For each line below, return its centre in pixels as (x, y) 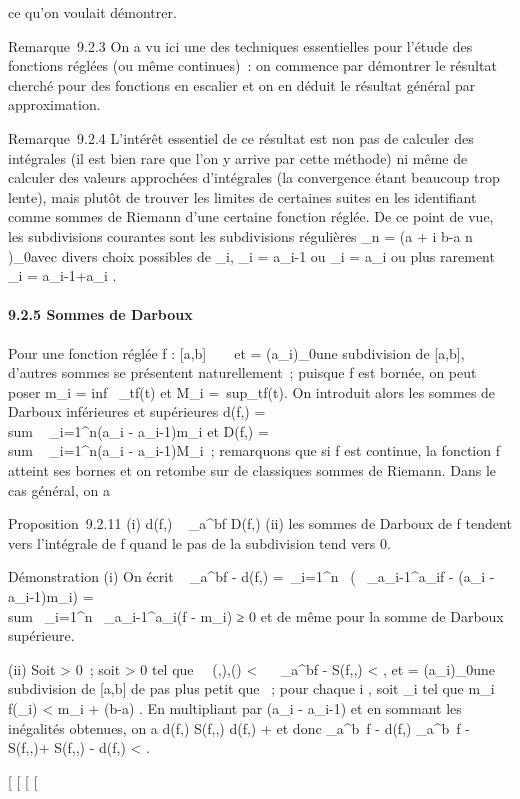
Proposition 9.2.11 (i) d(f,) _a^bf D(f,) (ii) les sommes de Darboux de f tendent (260, 523)
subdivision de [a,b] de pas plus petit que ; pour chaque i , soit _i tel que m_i (251, 688)
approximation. (54, 104)
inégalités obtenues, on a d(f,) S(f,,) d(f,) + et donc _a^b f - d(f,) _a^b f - (239, 727)
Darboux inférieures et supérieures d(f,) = (137, 411)
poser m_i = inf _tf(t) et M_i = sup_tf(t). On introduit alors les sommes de (252, 391)
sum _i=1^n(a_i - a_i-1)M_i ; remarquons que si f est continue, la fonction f (254, 450)
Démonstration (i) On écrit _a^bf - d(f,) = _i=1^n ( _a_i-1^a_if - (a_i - (251, 576)
